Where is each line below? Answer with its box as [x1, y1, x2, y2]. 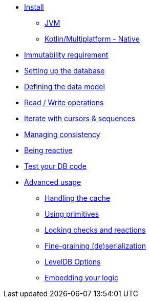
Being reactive [24, 146, 73, 155]
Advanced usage [24, 178, 81, 186]
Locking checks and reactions [45, 225, 146, 234]
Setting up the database [24, 66, 105, 75]
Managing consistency [24, 130, 100, 139]
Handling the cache [45, 194, 111, 202]
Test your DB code [24, 162, 87, 171]
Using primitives [45, 210, 99, 218]
